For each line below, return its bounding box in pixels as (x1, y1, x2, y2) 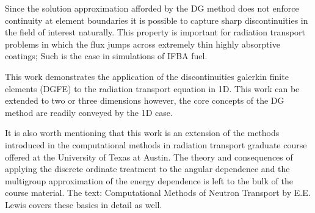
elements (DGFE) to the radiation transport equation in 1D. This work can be (5, 82, 300, 95)
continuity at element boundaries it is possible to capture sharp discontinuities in (5, 13, 308, 26)
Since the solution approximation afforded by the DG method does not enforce (5, 2, 299, 14)
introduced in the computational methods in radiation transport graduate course (5, 138, 307, 151)
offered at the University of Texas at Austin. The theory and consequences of (5, 150, 293, 163)
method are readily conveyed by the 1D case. (5, 106, 173, 118)
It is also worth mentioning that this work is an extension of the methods (5, 126, 280, 139)
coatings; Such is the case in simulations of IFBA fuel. (5, 49, 208, 62)
